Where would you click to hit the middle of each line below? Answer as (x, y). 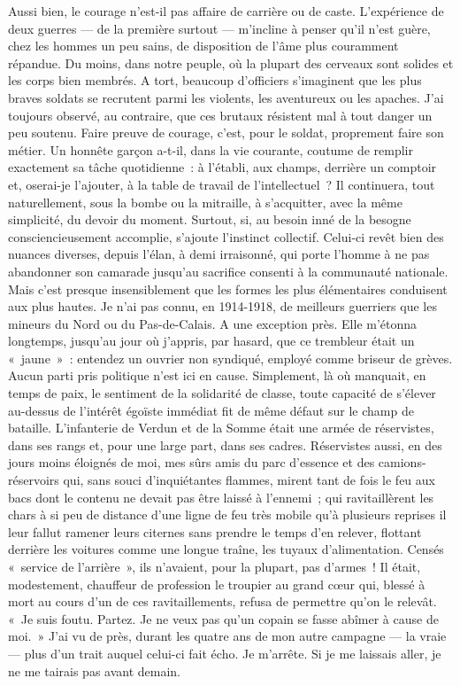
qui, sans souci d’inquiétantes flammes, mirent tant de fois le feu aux (249, 480)
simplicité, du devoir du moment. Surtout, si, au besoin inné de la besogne (210, 219)
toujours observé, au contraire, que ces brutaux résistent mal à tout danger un (220, 115)
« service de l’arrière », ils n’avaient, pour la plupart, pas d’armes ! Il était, (215, 566)
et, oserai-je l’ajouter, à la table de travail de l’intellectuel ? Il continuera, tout (222, 184)
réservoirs (34, 480)
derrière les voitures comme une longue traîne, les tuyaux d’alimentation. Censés (226, 549)
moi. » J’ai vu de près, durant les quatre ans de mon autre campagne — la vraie (227, 636)
